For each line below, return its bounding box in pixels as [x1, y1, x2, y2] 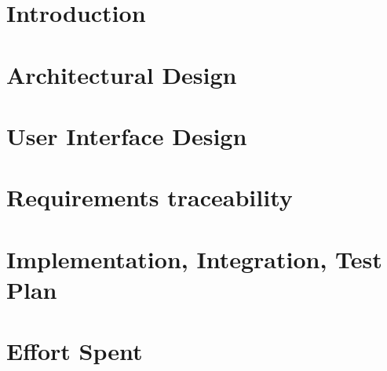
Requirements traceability [6, 181, 293, 213]
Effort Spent [6, 335, 143, 367]
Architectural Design [6, 58, 237, 90]
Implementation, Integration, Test [6, 242, 382, 275]
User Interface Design [6, 119, 247, 151]
